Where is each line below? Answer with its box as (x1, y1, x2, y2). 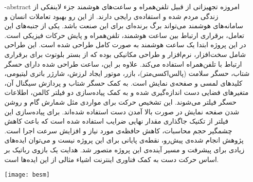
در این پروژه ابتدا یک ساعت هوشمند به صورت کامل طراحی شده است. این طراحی (4, 39, 246, 50)
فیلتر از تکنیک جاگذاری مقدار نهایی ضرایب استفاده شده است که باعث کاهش (4, 116, 229, 126)
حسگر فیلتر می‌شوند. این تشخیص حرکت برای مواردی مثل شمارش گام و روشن (4, 96, 236, 107)
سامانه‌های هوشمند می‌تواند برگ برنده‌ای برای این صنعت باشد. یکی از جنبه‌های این (4, 20, 243, 31)
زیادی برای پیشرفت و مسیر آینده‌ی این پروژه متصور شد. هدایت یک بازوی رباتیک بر (4, 144, 245, 154)
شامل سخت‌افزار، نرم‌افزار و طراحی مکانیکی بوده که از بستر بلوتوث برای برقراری (4, 49, 246, 59)
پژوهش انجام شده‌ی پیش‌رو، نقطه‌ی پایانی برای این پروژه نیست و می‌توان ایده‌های (4, 135, 244, 145)
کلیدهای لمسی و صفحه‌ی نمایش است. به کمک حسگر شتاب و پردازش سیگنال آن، (4, 77, 243, 88)
